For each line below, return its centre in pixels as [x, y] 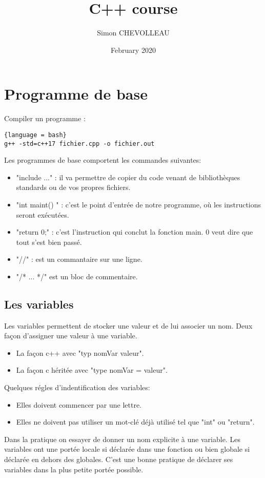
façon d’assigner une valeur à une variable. [71, 336]
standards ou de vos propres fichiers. [73, 187]
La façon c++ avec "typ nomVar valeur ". [80, 352]
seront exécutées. [43, 214]
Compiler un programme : [45, 118]
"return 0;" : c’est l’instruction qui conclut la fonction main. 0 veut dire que [135, 232]
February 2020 [133, 50]
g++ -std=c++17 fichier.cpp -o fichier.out [79, 144]
